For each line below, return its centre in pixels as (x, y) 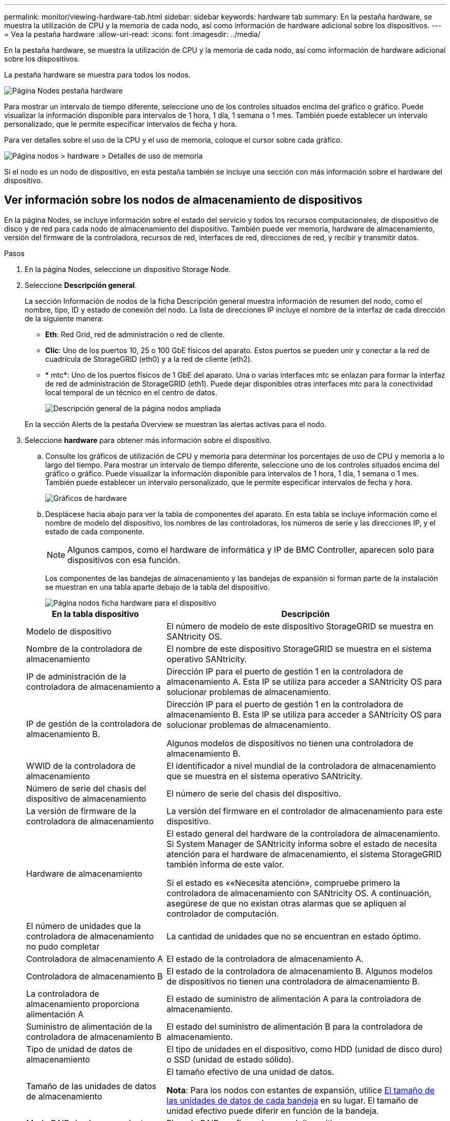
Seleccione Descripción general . (81, 285)
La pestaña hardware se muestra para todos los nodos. (97, 75)
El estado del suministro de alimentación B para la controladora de (295, 1026)
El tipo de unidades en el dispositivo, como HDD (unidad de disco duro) (305, 1049)
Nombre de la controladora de (84, 649)
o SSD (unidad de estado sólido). (230, 1059)
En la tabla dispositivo (95, 614)
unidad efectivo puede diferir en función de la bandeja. (273, 1110)
